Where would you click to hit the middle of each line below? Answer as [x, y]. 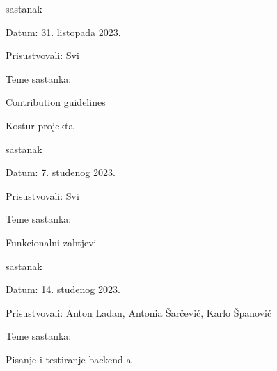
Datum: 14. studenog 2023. [63, 289]
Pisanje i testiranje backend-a [69, 359]
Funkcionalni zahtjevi [51, 242]
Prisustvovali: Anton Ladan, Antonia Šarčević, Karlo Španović [139, 312]
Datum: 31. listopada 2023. [63, 32]
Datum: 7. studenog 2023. [61, 172]
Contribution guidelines [56, 102]
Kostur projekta [40, 125]
